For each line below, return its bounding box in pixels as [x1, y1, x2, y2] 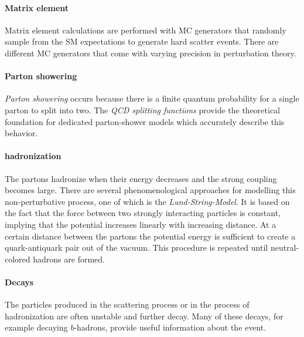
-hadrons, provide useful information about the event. [74, 321, 267, 333]
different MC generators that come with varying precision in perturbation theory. [5, 46, 296, 59]
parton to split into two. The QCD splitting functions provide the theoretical [5, 103, 280, 116]
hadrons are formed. [33, 252, 105, 265]
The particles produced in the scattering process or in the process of [5, 298, 250, 311]
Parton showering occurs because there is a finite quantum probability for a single [5, 92, 299, 105]
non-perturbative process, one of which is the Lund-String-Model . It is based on [5, 195, 290, 207]
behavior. [5, 127, 38, 139]
